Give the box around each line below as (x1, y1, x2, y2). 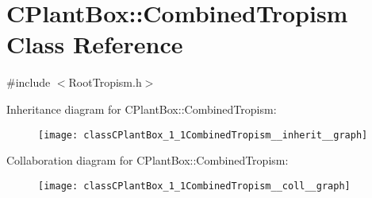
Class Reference (6, 28, 183, 60)
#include (6, 74, 51, 91)
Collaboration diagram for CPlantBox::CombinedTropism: (6, 152, 289, 169)
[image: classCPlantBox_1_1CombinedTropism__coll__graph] (38, 180, 351, 192)
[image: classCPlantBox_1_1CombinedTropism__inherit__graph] (38, 129, 368, 141)
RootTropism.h (68, 74, 142, 91)
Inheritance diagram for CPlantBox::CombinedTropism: (6, 100, 277, 117)
